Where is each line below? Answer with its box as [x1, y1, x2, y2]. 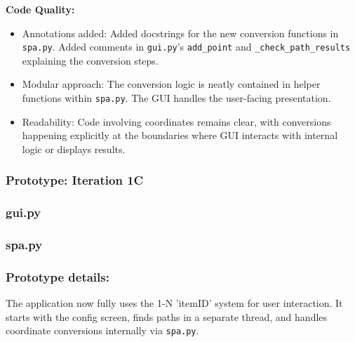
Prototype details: [6, 268, 109, 285]
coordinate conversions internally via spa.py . [6, 323, 199, 338]
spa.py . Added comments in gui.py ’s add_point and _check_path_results [22, 39, 351, 54]
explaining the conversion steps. [22, 53, 159, 67]
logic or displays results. [22, 141, 126, 156]
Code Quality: [6, 2, 75, 16]
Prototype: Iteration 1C [6, 171, 144, 189]
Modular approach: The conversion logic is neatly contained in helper [22, 77, 321, 91]
